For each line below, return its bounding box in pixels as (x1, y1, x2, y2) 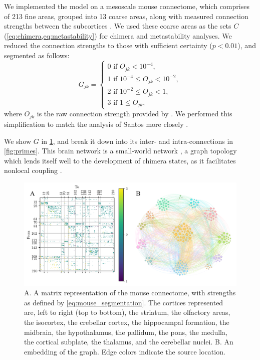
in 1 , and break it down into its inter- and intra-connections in (41, 135, 233, 146)
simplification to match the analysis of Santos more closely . (4, 118, 188, 129)
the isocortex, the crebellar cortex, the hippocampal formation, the (24, 317, 229, 327)
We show (4, 135, 32, 146)
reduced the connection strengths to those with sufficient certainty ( (4, 40, 212, 51)
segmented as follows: (4, 50, 70, 60)
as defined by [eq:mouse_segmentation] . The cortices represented (24, 297, 223, 307)
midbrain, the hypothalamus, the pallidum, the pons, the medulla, (24, 326, 227, 337)
